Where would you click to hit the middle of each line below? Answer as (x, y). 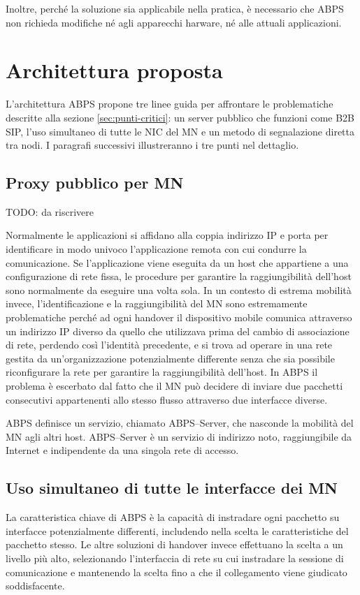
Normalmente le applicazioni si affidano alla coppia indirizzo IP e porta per (167, 235)
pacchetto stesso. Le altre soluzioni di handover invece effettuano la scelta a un (174, 544)
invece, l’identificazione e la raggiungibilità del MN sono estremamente (157, 303)
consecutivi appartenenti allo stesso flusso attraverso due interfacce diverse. (167, 399)
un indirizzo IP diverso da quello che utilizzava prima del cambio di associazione (178, 331)
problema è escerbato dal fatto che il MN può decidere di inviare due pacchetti (174, 386)
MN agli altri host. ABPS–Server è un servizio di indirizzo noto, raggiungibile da (179, 436)
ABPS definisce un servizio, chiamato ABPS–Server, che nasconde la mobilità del (180, 423)
